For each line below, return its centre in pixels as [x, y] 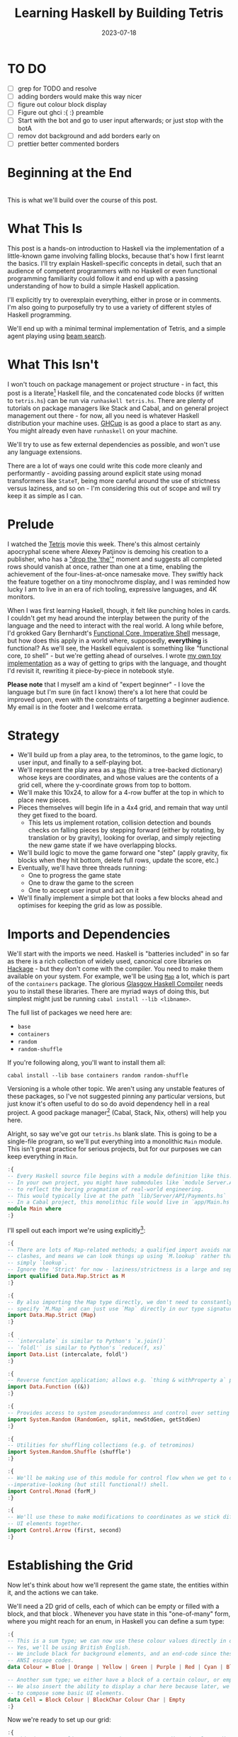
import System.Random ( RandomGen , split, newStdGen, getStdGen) [104, 1419]
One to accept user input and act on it [84, 890]
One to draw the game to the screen [81, 883]
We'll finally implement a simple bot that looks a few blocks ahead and [120, 898]
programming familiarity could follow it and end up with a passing [103, 278]
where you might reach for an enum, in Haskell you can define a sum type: [116, 1621]
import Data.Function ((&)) [49, 1387]
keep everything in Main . [42, 1157]
